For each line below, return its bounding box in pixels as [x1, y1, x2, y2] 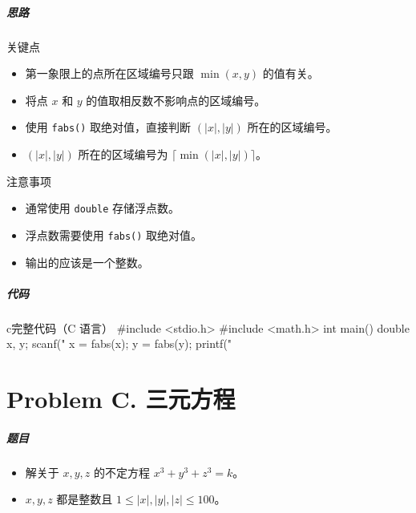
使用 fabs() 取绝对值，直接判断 [25, 119, 192, 135]
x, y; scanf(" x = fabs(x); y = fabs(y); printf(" [6, 335, 232, 352]
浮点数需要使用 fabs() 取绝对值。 [25, 226, 203, 243]
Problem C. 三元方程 [6, 382, 236, 415]
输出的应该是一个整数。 [25, 253, 149, 270]
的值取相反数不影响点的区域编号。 [86, 91, 266, 108]
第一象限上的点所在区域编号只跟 [25, 65, 194, 82]
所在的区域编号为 [78, 146, 168, 162]
